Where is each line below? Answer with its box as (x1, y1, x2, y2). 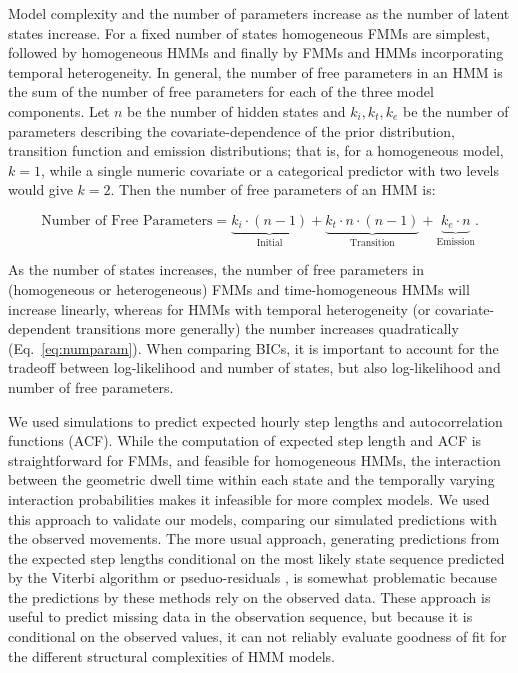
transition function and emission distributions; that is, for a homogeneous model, (8, 140, 504, 161)
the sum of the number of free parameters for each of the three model (8, 81, 434, 102)
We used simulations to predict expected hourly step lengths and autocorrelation (8, 410, 503, 431)
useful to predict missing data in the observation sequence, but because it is (8, 606, 473, 627)
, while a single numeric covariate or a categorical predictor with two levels (40, 159, 500, 180)
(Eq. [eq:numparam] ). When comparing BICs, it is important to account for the (8, 337, 499, 358)
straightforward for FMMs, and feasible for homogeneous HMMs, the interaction (8, 449, 501, 470)
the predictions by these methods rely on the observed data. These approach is (8, 586, 491, 607)
